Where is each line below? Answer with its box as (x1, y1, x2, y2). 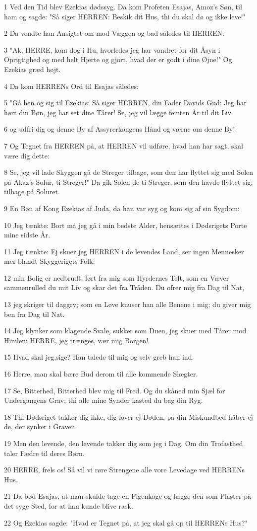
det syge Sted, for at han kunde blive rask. (4, 500, 133, 511)
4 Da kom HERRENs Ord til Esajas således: (4, 80, 139, 91)
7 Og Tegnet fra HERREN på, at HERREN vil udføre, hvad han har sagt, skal (4, 140, 243, 151)
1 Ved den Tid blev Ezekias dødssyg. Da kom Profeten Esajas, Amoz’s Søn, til (4, 1, 242, 11)
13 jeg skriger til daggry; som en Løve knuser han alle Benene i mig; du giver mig (4, 299, 251, 309)
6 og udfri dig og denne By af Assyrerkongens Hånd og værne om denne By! (4, 124, 235, 134)
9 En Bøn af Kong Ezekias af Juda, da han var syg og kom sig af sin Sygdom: (4, 203, 240, 213)
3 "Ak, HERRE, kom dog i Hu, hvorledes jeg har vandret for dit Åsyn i (4, 44, 220, 55)
